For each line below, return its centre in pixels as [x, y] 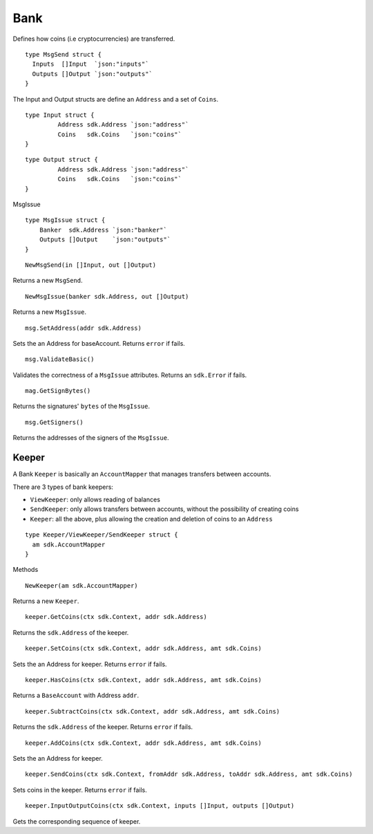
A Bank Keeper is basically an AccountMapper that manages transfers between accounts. [142, 474]
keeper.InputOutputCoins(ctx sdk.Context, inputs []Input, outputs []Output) [160, 806]
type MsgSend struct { [64, 54]
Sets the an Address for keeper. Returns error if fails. [90, 664]
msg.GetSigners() [54, 422]
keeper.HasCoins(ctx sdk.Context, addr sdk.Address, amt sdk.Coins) [143, 680]
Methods [26, 570]
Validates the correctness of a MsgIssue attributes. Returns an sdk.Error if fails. [130, 375]
